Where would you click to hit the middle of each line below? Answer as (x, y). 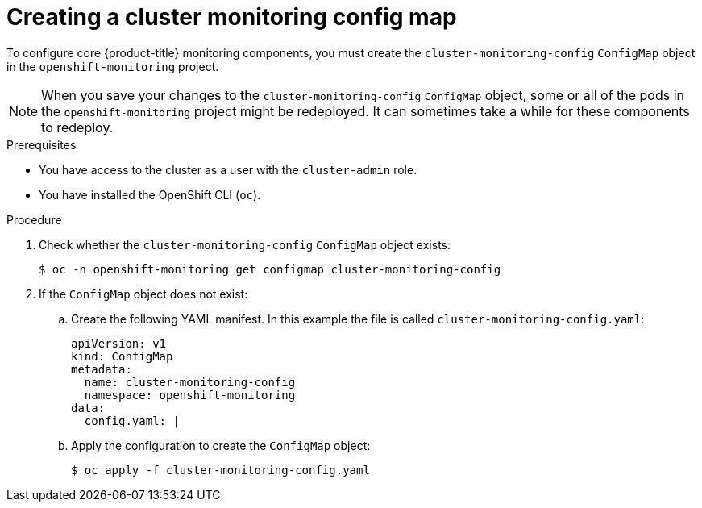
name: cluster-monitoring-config (190, 382)
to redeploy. (77, 127)
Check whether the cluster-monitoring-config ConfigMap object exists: (245, 244)
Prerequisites (42, 144)
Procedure (34, 219)
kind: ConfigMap (122, 356)
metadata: (102, 369)
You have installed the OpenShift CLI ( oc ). (150, 194)
